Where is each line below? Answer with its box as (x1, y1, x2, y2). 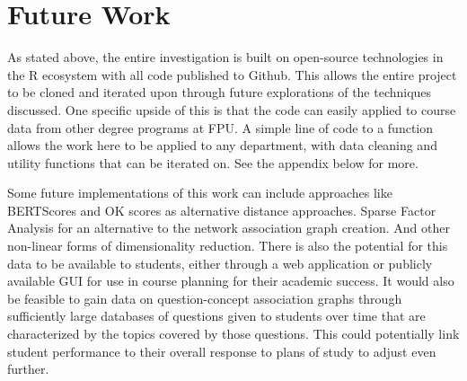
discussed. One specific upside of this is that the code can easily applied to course (7, 100, 456, 119)
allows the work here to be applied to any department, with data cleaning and (7, 136, 437, 155)
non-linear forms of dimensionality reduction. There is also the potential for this (7, 236, 448, 255)
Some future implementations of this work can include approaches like (7, 183, 392, 202)
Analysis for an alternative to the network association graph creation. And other (7, 218, 450, 237)
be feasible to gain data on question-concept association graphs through (7, 288, 402, 307)
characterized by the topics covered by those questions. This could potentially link (7, 324, 460, 343)
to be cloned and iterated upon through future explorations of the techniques (7, 83, 432, 102)
